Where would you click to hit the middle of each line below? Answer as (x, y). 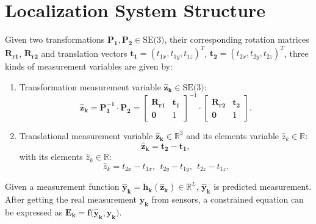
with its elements (51, 157)
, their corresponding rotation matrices (237, 39)
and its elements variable (233, 135)
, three (296, 53)
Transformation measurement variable (90, 86)
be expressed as (34, 212)
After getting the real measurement (71, 199)
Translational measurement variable (86, 135)
